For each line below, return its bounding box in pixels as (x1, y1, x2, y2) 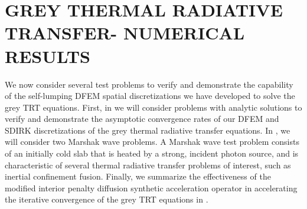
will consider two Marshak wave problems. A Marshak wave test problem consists (5, 135, 299, 148)
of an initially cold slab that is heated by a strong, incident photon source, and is (5, 147, 299, 160)
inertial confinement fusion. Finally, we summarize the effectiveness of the (5, 170, 271, 183)
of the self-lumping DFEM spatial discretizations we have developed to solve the (5, 89, 295, 102)
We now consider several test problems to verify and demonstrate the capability (5, 78, 293, 90)
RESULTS (5, 44, 90, 68)
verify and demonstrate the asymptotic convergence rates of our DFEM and (5, 112, 279, 125)
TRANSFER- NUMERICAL (5, 21, 245, 45)
